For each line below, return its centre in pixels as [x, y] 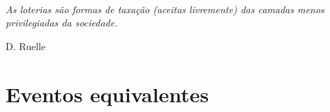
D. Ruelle [26, 46]
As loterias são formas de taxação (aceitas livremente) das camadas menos [165, 9]
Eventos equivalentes [107, 94]
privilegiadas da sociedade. [62, 23]
